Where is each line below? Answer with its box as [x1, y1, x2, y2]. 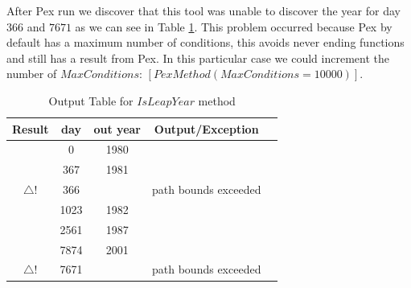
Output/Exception [154, 120, 259, 137]
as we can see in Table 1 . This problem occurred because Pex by [75, 18, 393, 35]
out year [93, 120, 142, 137]
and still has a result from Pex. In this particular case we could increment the [6, 49, 389, 66]
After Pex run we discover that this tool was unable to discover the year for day [6, 2, 401, 19]
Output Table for [48, 92, 134, 109]
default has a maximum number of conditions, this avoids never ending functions [6, 34, 405, 51]
